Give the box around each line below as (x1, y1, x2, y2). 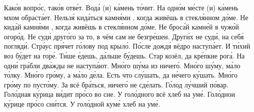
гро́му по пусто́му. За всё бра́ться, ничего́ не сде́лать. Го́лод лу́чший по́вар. (4, 79, 229, 89)
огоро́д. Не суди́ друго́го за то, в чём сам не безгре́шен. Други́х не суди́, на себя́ (4, 31, 244, 41)
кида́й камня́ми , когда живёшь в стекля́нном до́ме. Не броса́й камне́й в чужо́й (4, 22, 239, 32)
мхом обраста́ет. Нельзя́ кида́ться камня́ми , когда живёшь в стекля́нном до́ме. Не (4, 12, 249, 22)
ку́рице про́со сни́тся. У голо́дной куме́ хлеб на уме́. (4, 98, 160, 109)
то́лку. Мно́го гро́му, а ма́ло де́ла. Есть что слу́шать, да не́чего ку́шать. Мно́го (4, 70, 238, 80)
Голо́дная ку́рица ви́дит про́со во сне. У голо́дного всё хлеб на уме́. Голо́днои (4, 89, 235, 99)
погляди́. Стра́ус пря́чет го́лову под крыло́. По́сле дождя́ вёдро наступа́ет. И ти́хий (4, 41, 251, 51)
